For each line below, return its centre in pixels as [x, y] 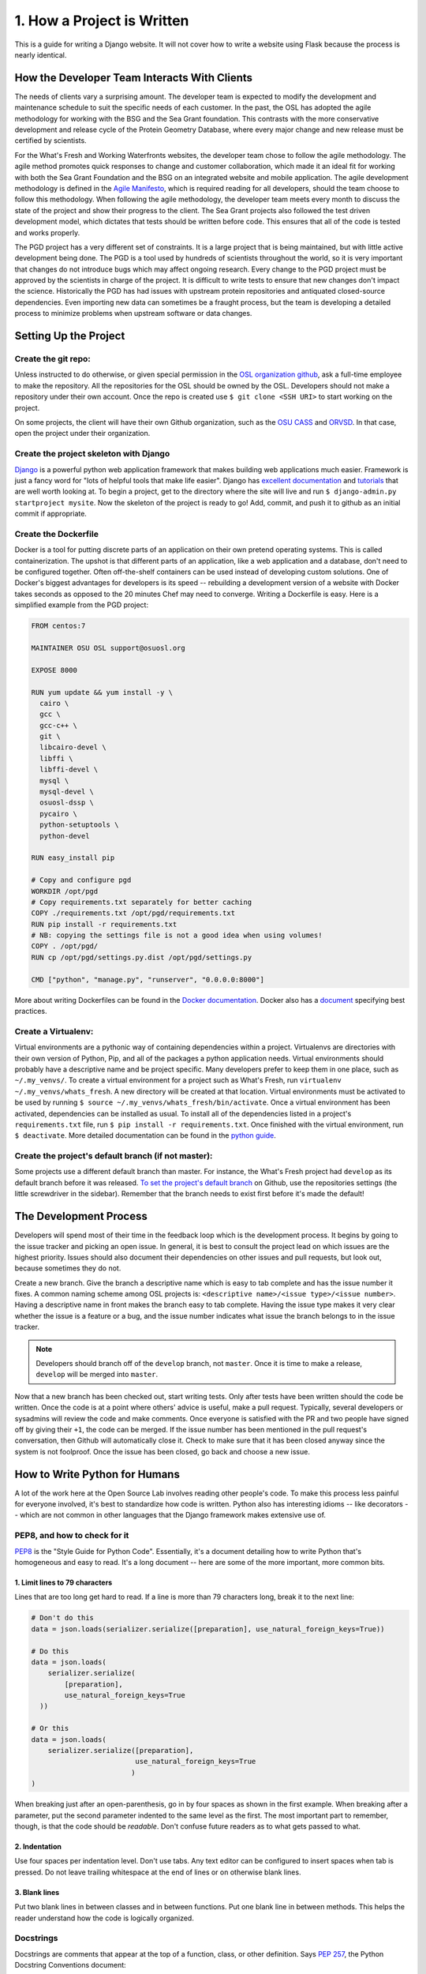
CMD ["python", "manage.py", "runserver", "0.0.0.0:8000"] [148, 979]
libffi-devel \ [69, 769]
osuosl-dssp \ [67, 803]
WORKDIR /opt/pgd [65, 891]
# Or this [50, 1728]
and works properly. [47, 232]
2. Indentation [38, 1846]
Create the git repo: [52, 359]
